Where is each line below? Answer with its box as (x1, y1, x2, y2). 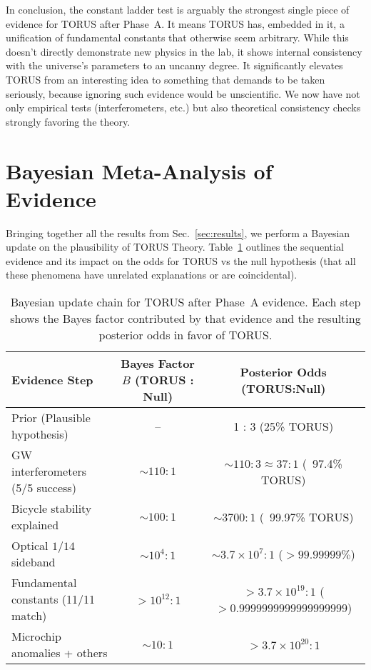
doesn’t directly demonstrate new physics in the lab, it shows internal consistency (6, 44, 362, 59)
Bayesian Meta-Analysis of (6, 156, 273, 185)
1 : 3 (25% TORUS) (233, 417, 334, 434)
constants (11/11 (11, 591, 96, 608)
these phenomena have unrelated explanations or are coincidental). (6, 267, 298, 282)
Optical (11, 537, 49, 554)
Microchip (11, 628, 61, 645)
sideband (11, 554, 56, 571)
